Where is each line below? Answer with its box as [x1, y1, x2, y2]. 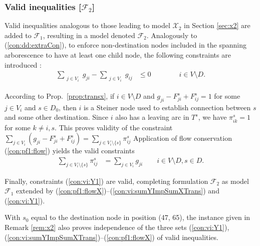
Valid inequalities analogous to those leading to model [5, 20, 170, 31]
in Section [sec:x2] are [184, 20, 250, 31]
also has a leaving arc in [115, 112, 189, 122]
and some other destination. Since [5, 112, 109, 122]
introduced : [5, 59, 42, 70]
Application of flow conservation [133, 133, 232, 143]
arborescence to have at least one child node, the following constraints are [5, 50, 231, 60]
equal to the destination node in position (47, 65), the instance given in [31, 212, 250, 222]
